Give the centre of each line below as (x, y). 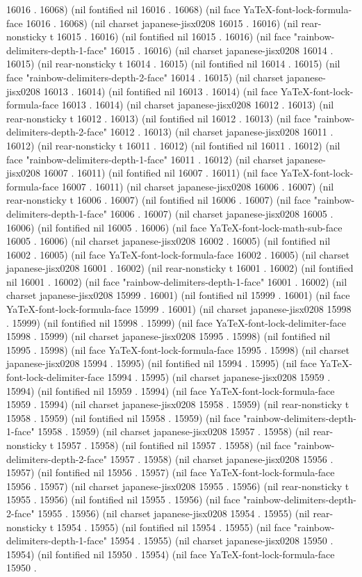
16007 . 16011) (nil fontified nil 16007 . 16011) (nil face (161, 173)
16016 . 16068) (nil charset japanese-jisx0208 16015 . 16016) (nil (162, 23)
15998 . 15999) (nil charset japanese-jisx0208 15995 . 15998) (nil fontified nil (168, 336)
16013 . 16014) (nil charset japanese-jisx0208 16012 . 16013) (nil (198, 105)
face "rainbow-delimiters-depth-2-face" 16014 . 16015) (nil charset (145, 77)
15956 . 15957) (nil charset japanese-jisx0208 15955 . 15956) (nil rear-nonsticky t (178, 486)
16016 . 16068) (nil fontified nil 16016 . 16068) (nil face (123, 9)
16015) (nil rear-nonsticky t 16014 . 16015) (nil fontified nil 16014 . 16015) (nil (173, 64)
